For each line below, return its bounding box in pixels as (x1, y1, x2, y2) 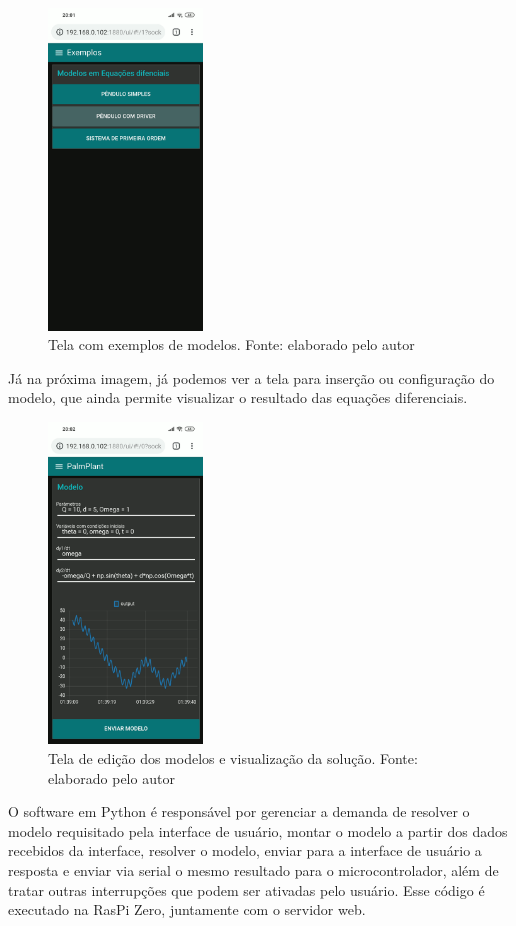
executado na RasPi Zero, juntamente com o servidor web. (8, 899, 366, 920)
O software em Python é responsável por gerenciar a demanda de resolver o (8, 801, 470, 822)
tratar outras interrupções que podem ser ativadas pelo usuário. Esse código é (8, 879, 485, 900)
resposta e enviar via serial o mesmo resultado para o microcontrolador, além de (8, 859, 499, 880)
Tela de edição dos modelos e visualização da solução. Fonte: (48, 747, 418, 768)
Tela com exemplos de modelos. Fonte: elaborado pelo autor (48, 334, 415, 355)
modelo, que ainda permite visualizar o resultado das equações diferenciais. (8, 387, 468, 408)
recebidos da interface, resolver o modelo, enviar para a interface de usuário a (8, 840, 482, 861)
